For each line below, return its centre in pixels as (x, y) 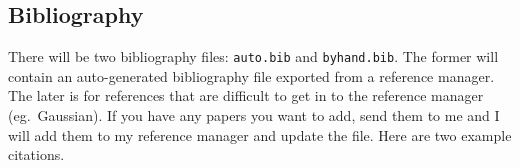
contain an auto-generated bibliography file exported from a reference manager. (251, 75)
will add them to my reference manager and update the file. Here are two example (260, 134)
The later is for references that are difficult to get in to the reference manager (246, 95)
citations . (36, 154)
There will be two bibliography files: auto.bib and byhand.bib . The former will (253, 56)
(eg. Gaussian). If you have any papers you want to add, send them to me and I (254, 115)
